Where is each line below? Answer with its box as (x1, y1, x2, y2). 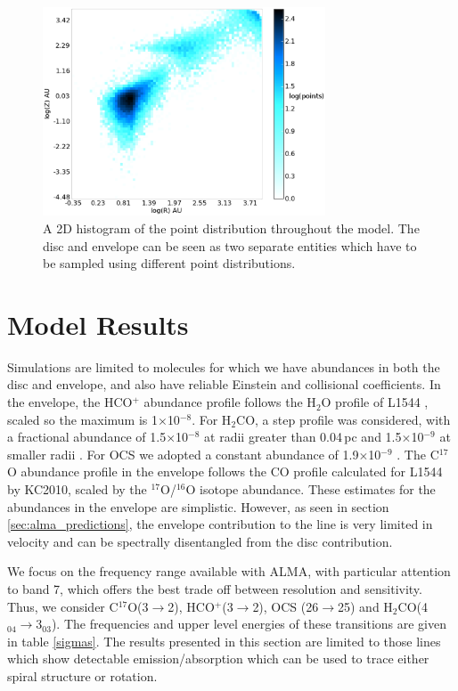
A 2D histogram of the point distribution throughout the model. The (43, 218, 420, 237)
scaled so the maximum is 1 (7, 410, 158, 428)
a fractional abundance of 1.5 (7, 427, 167, 446)
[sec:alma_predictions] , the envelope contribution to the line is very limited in (7, 515, 433, 533)
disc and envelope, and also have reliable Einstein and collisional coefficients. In (7, 375, 441, 394)
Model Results (7, 305, 189, 342)
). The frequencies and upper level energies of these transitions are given (51, 614, 447, 633)
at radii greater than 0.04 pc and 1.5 (204, 427, 402, 446)
